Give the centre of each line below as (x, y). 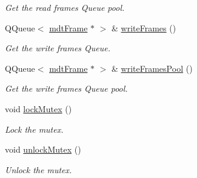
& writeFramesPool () (152, 68)
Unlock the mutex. (38, 169)
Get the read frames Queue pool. (65, 7)
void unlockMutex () (43, 149)
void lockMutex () (38, 108)
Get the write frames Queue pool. (66, 88)
